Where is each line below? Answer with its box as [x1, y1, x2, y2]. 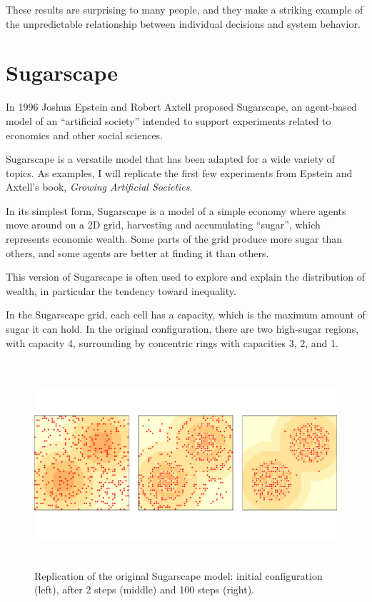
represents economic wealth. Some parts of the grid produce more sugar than [6, 231, 343, 246]
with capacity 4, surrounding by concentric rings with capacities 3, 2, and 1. [6, 335, 338, 350]
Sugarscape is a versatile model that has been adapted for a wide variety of [6, 151, 335, 166]
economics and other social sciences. [6, 127, 164, 142]
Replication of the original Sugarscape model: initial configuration [34, 568, 323, 583]
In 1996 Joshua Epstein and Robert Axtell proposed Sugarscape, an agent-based [6, 99, 357, 114]
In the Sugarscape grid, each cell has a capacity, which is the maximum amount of [6, 307, 366, 322]
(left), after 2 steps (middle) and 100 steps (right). [34, 582, 254, 597]
